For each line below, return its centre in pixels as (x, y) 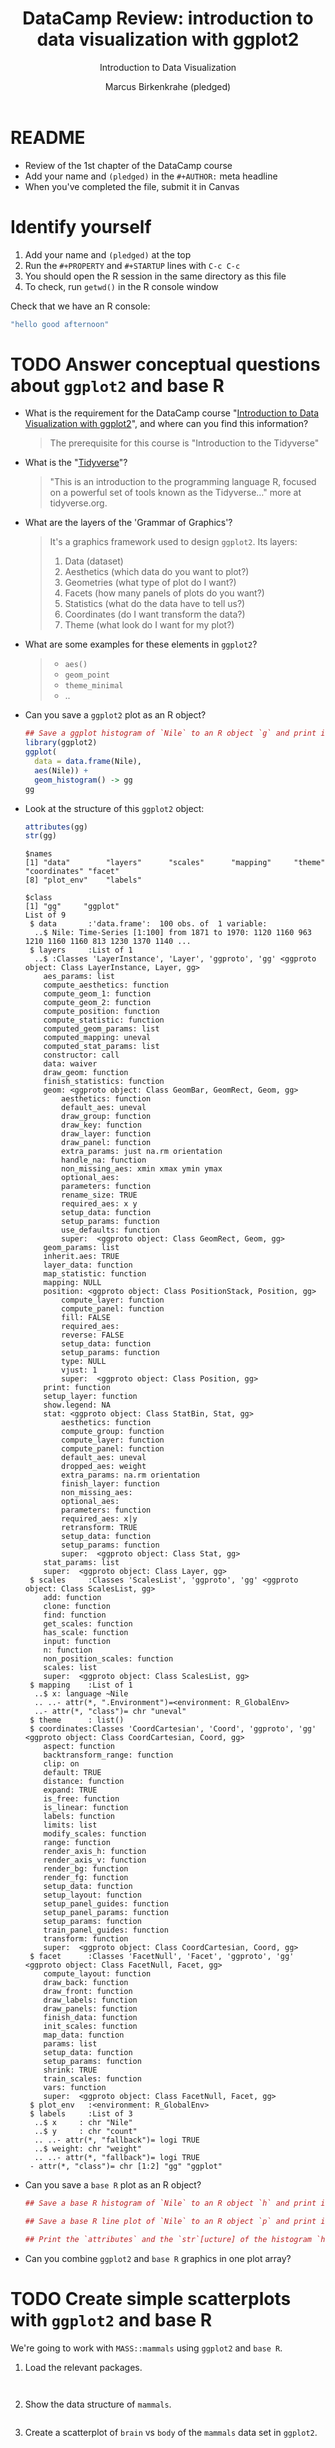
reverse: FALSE (93, 1335)
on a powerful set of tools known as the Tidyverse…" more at (175, 493)
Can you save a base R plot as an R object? (113, 2185)
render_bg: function (86, 1869)
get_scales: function (88, 1624)
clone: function (77, 1607)
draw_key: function (101, 1125)
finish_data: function (90, 2018)
